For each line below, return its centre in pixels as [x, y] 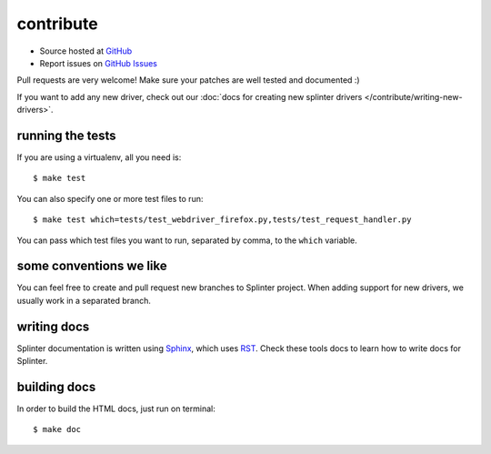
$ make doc [57, 429]
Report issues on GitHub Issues [99, 63]
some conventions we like [92, 266]
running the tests [67, 135]
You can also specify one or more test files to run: [110, 198]
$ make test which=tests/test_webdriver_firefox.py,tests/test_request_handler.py [222, 220]
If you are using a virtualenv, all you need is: [99, 157]
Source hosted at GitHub [86, 51]
